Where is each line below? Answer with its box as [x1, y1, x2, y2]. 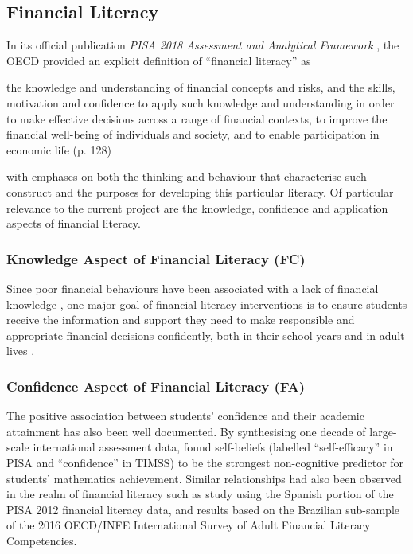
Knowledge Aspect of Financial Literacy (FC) [6, 248, 306, 268]
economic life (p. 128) [6, 141, 111, 158]
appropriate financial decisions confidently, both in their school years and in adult [6, 326, 405, 343]
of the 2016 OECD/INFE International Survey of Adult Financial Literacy [6, 517, 371, 533]
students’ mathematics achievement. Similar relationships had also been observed [6, 470, 402, 486]
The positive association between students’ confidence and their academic [6, 408, 364, 424]
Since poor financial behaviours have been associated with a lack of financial [6, 279, 379, 296]
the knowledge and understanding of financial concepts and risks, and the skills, [6, 79, 395, 96]
